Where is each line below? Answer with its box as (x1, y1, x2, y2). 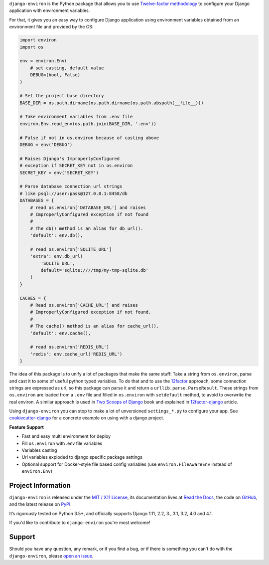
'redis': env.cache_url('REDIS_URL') (30, 351, 123, 357)
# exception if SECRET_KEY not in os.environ (19, 163, 133, 169)
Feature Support (9, 424, 44, 430)
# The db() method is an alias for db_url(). (30, 225, 143, 231)
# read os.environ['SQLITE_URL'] (30, 246, 112, 252)
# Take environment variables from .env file (19, 114, 133, 120)
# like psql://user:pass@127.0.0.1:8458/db (19, 190, 128, 196)
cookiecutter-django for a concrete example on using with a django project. (9, 415, 164, 421)
